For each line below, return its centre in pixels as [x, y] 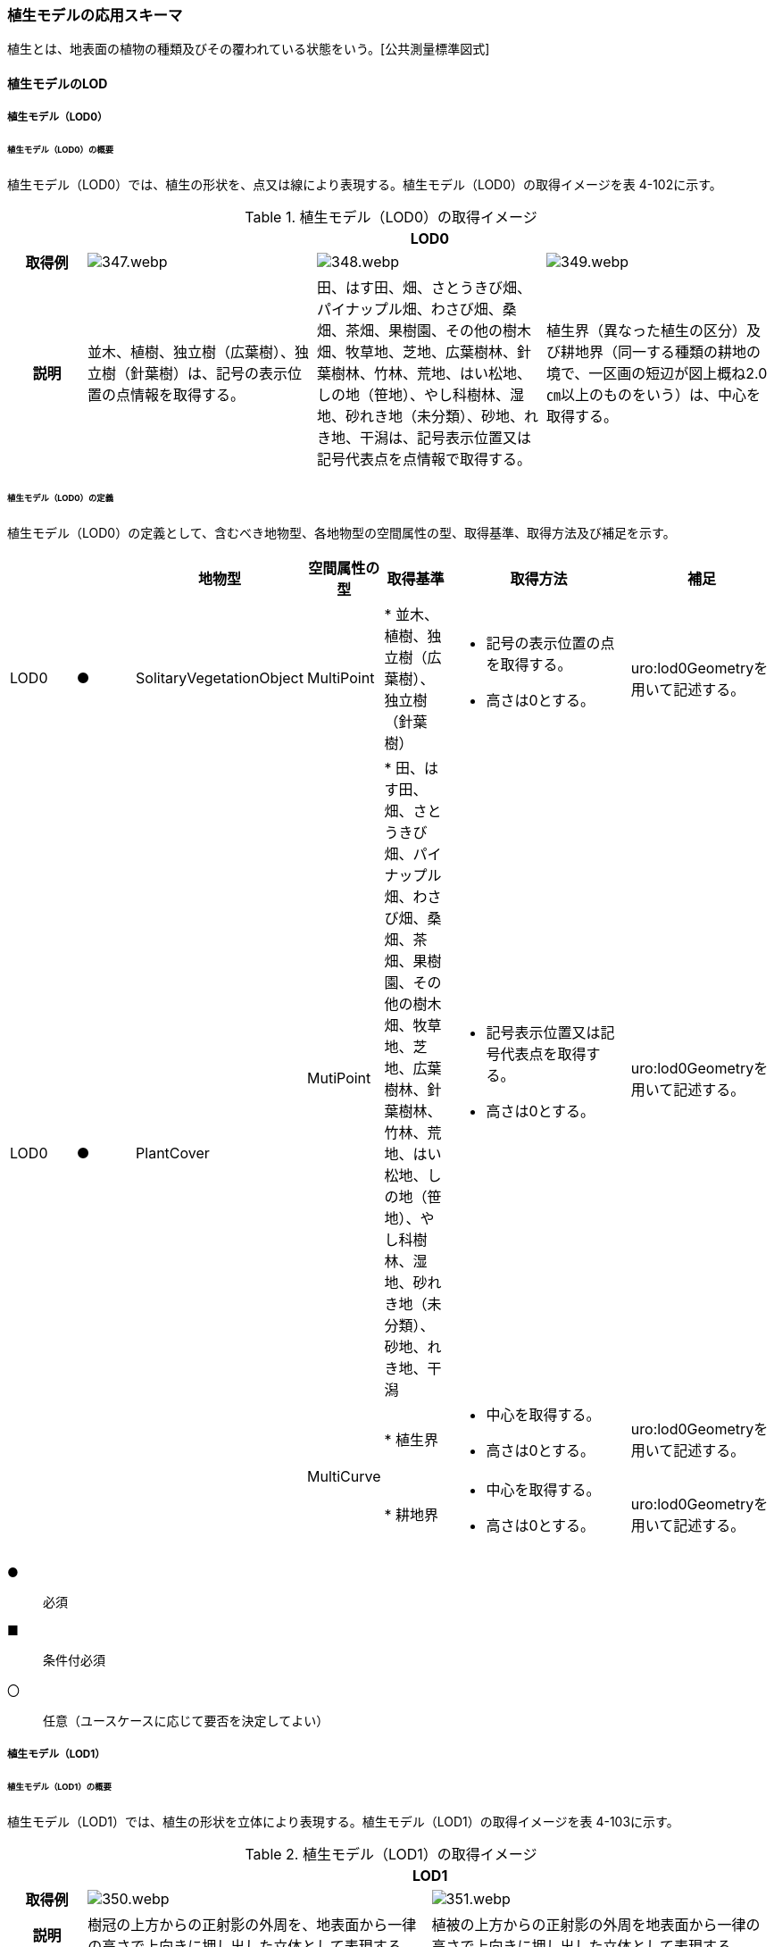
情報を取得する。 [188, 395]
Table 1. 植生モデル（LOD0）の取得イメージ [391, 217]
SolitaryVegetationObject [220, 677]
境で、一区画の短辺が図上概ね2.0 [657, 374]
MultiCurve [344, 1476]
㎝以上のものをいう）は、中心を [654, 395]
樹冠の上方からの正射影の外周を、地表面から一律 [252, 1924]
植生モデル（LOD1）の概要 [59, 1786]
